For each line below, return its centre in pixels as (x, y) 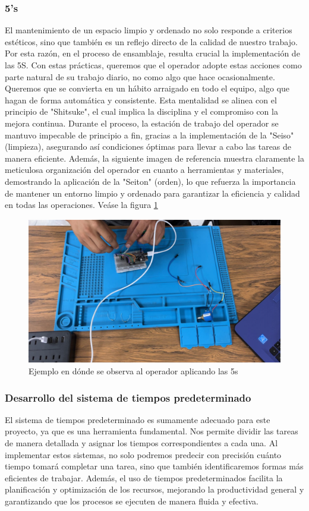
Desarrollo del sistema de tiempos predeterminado (128, 397)
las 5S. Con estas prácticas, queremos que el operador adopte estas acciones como (153, 65)
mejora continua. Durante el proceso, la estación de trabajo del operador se (142, 123)
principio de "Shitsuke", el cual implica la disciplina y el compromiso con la (141, 111)
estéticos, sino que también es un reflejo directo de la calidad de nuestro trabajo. (151, 41)
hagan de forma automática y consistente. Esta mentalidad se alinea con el (141, 100)
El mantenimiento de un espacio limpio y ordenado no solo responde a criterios (149, 30)
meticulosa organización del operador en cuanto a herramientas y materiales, (144, 170)
